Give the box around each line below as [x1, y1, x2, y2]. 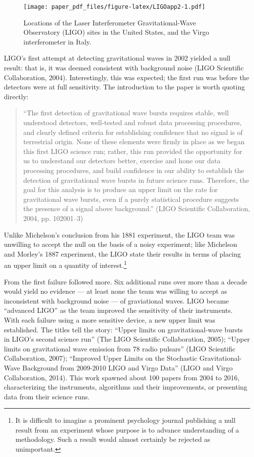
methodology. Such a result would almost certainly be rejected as [15, 434, 211, 444]
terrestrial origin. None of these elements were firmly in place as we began [23, 136, 245, 147]
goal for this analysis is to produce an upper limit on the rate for [23, 184, 218, 195]
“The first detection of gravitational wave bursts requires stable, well [23, 108, 229, 118]
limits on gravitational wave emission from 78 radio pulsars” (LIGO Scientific [4, 343, 235, 353]
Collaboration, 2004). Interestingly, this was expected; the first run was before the [4, 72, 249, 82]
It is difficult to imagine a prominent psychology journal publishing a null [15, 415, 236, 425]
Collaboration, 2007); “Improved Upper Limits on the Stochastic [4, 353, 197, 363]
